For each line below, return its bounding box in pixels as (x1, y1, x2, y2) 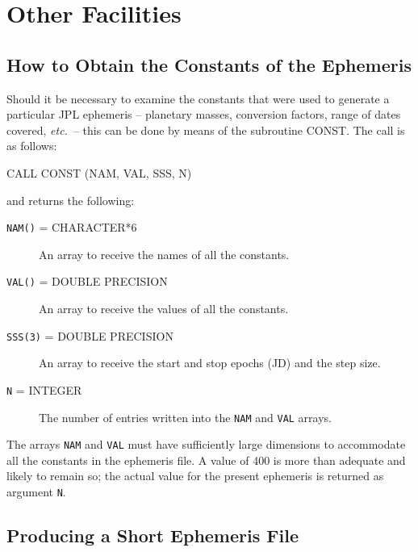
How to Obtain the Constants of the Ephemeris (6, 52, 412, 77)
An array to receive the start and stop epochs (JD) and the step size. (39, 354, 381, 371)
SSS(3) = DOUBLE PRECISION (6, 327, 173, 344)
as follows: (6, 137, 57, 154)
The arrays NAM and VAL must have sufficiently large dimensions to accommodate (6, 436, 406, 453)
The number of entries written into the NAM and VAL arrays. (39, 408, 332, 425)
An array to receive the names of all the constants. (39, 245, 290, 262)
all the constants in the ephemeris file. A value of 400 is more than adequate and (6, 451, 406, 468)
